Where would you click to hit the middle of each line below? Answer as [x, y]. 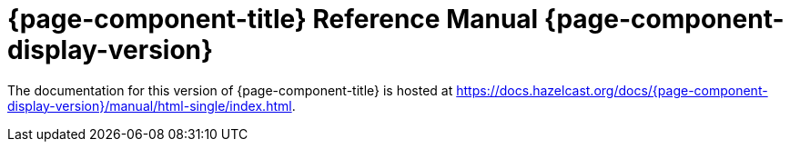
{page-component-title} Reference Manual [273, 19]
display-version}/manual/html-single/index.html [150, 105]
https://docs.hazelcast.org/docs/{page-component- [612, 90]
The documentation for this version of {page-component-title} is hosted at [230, 90]
